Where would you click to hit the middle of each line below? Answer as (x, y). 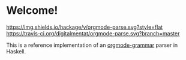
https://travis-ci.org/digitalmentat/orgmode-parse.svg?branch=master (93, 33)
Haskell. (16, 51)
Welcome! (32, 10)
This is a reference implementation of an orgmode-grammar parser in (92, 45)
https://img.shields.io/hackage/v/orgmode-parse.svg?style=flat (85, 27)
